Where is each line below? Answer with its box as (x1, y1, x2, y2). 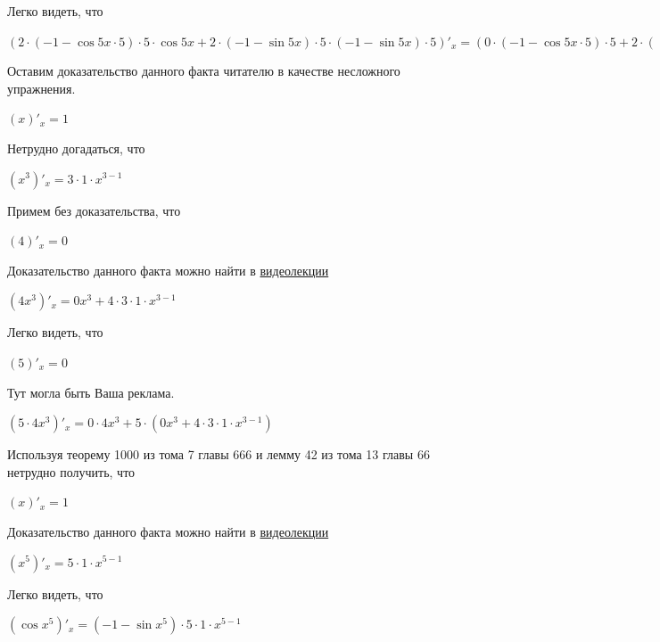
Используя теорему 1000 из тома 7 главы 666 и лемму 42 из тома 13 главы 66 (7, 445, 430, 464)
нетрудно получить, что (7, 462, 136, 481)
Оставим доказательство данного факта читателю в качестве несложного (7, 62, 400, 80)
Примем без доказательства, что (7, 201, 181, 219)
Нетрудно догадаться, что (7, 138, 145, 157)
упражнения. (7, 78, 76, 97)
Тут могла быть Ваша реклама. (7, 383, 175, 401)
